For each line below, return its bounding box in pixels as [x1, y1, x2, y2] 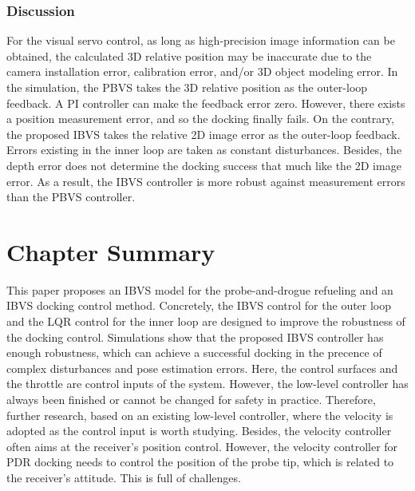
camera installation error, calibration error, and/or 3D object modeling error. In [6, 63, 398, 80]
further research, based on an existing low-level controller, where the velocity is [6, 406, 393, 423]
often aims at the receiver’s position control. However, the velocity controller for [6, 438, 398, 454]
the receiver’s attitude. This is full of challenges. [6, 469, 241, 485]
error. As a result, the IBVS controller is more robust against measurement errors [6, 172, 405, 189]
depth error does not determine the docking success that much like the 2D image [6, 156, 401, 173]
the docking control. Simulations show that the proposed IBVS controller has [6, 328, 384, 345]
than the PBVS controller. [6, 188, 136, 205]
